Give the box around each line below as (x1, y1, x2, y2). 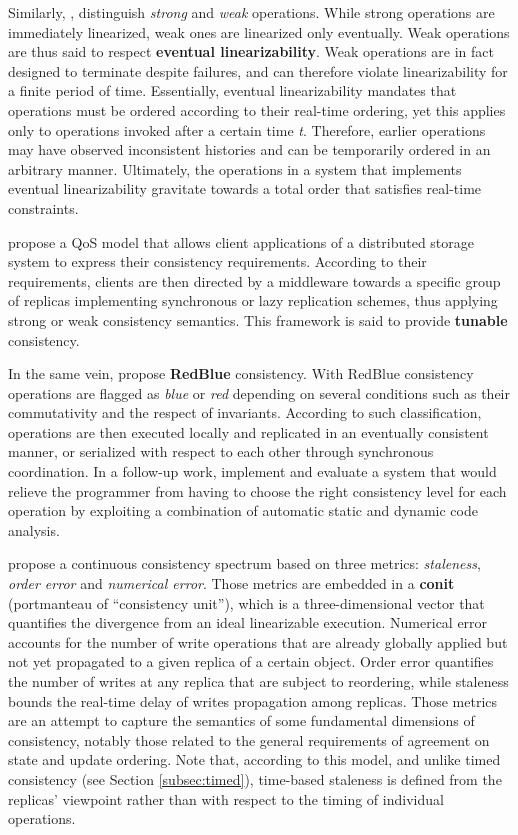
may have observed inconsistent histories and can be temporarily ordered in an (8, 139, 491, 160)
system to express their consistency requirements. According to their (8, 251, 427, 272)
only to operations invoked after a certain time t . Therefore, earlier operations (8, 119, 486, 140)
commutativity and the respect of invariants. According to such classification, (8, 402, 482, 423)
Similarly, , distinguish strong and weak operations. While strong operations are (8, 2, 495, 22)
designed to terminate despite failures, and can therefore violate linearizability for (8, 60, 508, 81)
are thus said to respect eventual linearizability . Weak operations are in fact (8, 41, 494, 62)
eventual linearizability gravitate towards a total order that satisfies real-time (8, 178, 482, 199)
